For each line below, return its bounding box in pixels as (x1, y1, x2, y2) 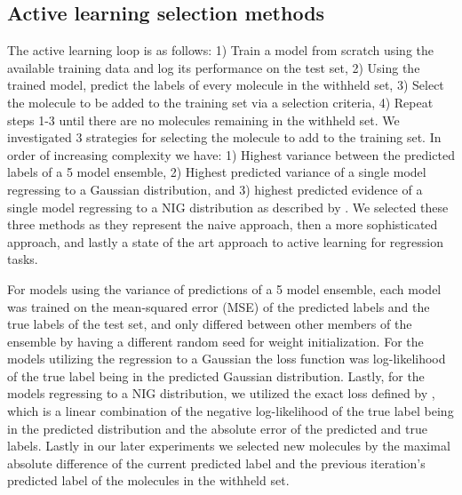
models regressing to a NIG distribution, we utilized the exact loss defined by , (7, 384, 435, 403)
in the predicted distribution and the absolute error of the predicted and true (7, 419, 427, 437)
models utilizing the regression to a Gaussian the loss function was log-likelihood (7, 349, 446, 368)
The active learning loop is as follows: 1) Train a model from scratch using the (7, 41, 434, 60)
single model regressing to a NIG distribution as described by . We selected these (7, 197, 449, 216)
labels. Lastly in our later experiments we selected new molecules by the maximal (7, 436, 450, 455)
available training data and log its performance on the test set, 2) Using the (7, 58, 420, 76)
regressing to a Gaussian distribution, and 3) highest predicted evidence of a (7, 180, 423, 198)
